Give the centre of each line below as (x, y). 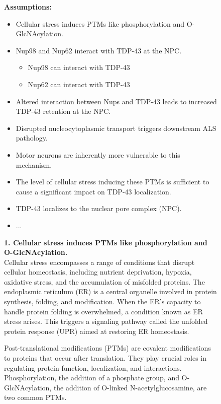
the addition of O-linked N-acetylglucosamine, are (130, 387)
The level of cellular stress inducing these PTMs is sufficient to (113, 182)
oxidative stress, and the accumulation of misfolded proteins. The (104, 281)
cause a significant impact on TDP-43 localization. (93, 191)
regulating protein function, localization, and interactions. (93, 367)
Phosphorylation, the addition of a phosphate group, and (92, 378)
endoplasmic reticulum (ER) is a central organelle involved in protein (111, 291)
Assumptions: (28, 7)
